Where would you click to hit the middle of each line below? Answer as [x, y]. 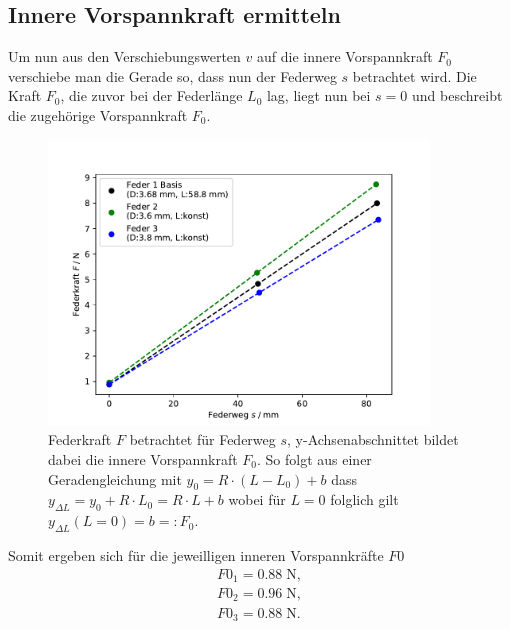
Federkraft [80, 439]
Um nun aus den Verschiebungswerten [124, 56]
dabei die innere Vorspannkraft [143, 458]
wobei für [257, 499]
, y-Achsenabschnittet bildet [373, 439]
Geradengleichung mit [115, 478]
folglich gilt [364, 499]
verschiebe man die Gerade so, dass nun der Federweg [172, 75]
